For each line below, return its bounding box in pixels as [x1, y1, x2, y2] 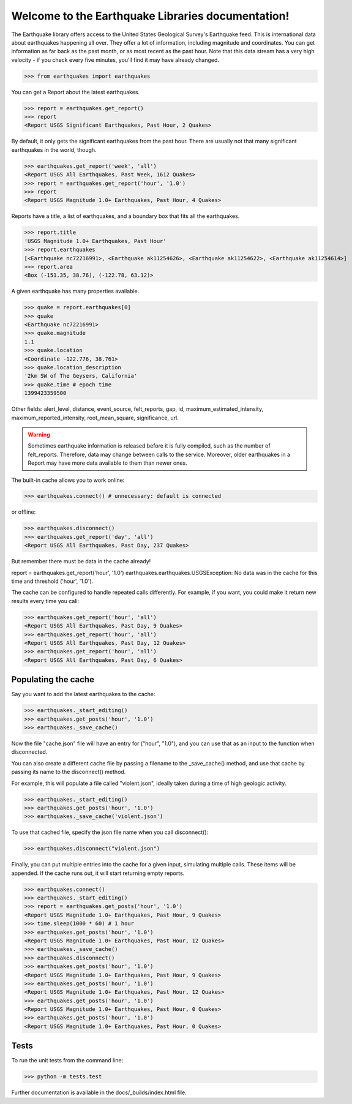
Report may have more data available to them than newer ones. [28, 459, 187, 467]
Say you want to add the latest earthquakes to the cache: [11, 691, 155, 698]
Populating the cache [11, 674, 95, 685]
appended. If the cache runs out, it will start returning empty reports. [11, 869, 185, 877]
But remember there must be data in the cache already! [11, 558, 151, 565]
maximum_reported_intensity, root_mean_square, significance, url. [11, 414, 179, 421]
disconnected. [11, 748, 48, 756]
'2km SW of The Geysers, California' [24, 372, 138, 380]
